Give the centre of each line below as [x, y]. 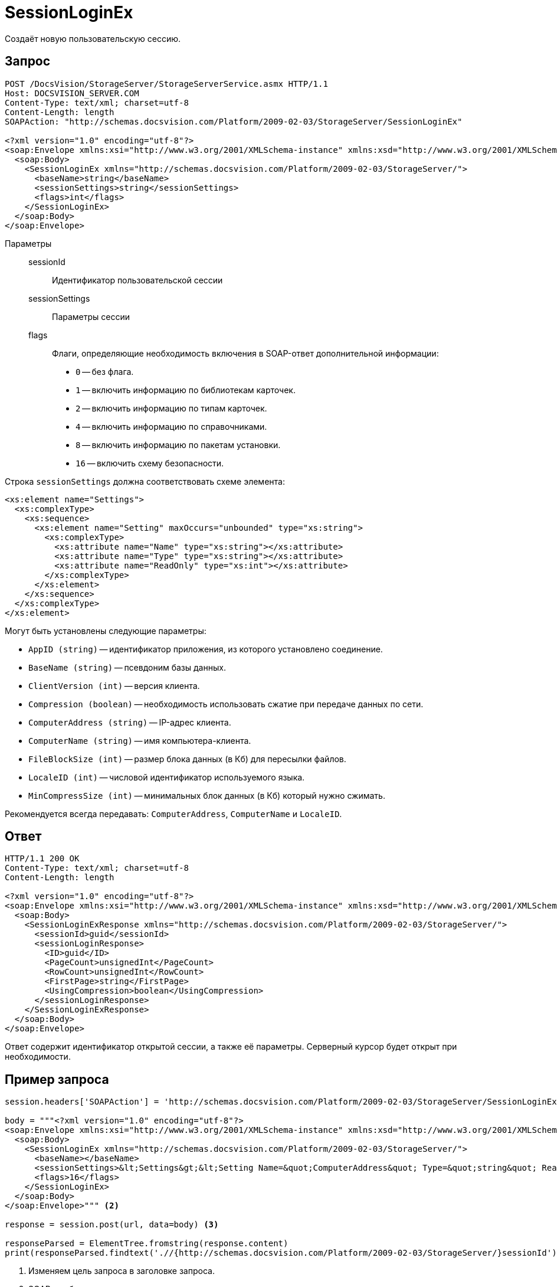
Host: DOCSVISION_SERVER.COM [72, 93]
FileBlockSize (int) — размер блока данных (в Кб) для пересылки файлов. [187, 759]
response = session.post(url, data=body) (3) [112, 1225]
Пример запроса [57, 1079]
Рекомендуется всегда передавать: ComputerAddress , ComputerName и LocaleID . [173, 814]
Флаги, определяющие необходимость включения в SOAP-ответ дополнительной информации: [245, 353]
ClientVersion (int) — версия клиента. [114, 685]
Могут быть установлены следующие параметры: [106, 631]
